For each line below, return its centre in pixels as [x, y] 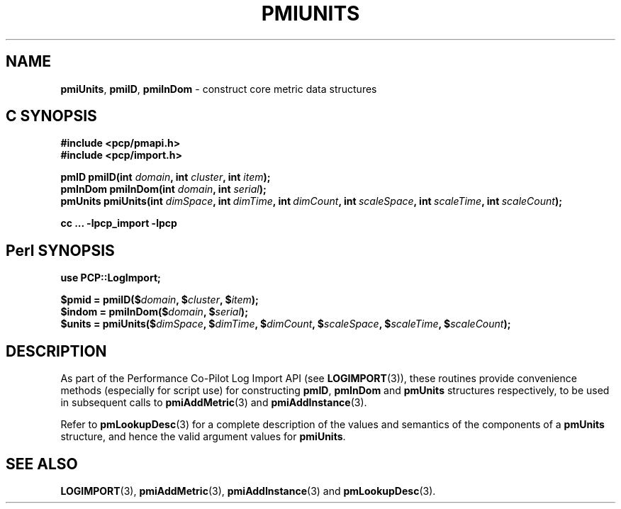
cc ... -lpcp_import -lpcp [119, 223]
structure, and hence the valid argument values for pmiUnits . [203, 437]
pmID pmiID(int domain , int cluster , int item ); [166, 177]
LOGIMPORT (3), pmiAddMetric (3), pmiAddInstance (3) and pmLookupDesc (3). [248, 491]
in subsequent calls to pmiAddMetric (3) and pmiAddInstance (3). [214, 403]
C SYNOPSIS [51, 116]
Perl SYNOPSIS [60, 250]
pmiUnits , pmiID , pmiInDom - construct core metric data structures [219, 89]
